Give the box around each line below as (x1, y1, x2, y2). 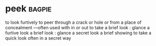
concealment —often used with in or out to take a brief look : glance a (5, 24, 150, 30)
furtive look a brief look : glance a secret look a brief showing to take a (5, 30, 152, 36)
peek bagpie (5, 3, 52, 14)
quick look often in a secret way (5, 35, 71, 41)
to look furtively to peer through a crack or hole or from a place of (5, 19, 142, 25)
